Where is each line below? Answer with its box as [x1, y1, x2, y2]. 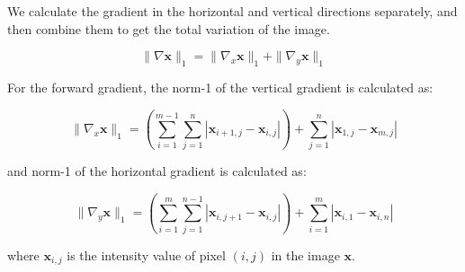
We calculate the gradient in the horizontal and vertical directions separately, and [7, 2, 458, 20]
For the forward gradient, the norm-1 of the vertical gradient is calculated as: [7, 77, 434, 96]
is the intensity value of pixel [67, 245, 226, 264]
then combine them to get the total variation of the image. [7, 19, 330, 38]
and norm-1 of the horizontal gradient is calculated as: [7, 162, 307, 180]
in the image [271, 245, 340, 264]
